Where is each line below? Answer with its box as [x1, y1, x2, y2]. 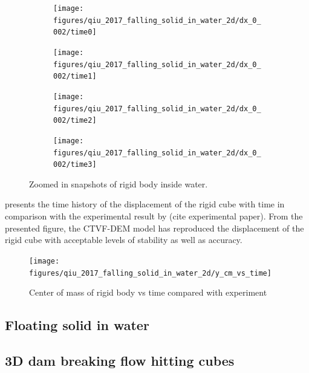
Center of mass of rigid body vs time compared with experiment [29, 286, 267, 299]
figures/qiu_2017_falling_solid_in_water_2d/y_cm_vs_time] [29, 268, 272, 277]
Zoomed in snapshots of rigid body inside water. [29, 177, 208, 190]
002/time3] [53, 160, 97, 169]
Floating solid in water [5, 316, 149, 334]
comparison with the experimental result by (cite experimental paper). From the [5, 210, 303, 222]
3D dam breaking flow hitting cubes [5, 351, 235, 369]
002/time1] [53, 72, 97, 81]
